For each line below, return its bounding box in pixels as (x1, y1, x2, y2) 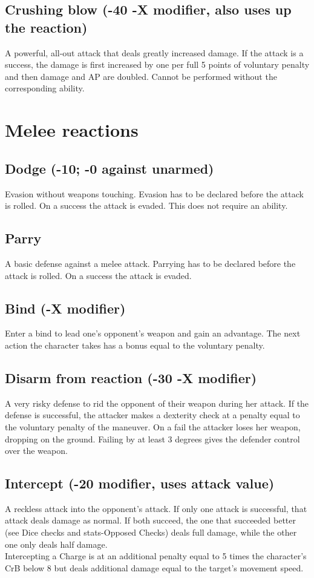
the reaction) (5, 18, 88, 36)
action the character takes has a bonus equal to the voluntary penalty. (5, 338, 265, 351)
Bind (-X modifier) (5, 298, 126, 317)
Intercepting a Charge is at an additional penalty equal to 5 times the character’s (5, 550, 307, 562)
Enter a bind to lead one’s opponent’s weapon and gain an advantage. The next (5, 327, 301, 340)
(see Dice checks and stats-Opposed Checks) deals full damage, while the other (5, 526, 297, 539)
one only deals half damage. (5, 537, 108, 550)
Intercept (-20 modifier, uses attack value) (5, 474, 275, 493)
